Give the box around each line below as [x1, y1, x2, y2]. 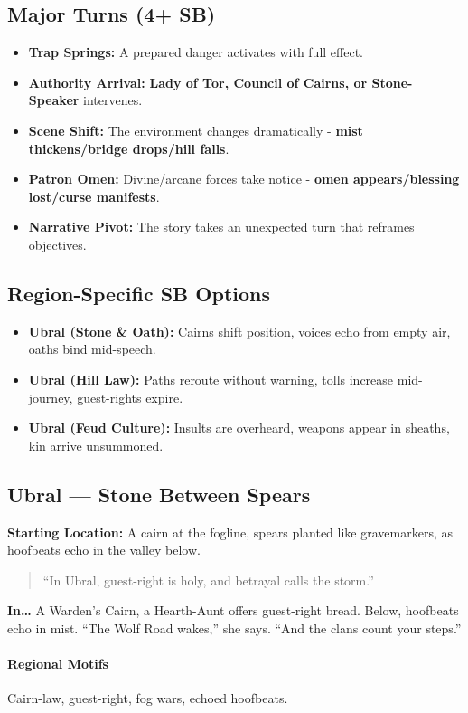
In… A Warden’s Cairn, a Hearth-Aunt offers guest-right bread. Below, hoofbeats [7, 601, 459, 620]
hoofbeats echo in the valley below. [7, 540, 201, 559]
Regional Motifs [7, 654, 108, 673]
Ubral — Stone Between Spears [7, 480, 311, 508]
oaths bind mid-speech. [28, 339, 156, 358]
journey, [28, 387, 73, 406]
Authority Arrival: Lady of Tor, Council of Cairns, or [28, 72, 368, 91]
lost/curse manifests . [28, 186, 160, 205]
